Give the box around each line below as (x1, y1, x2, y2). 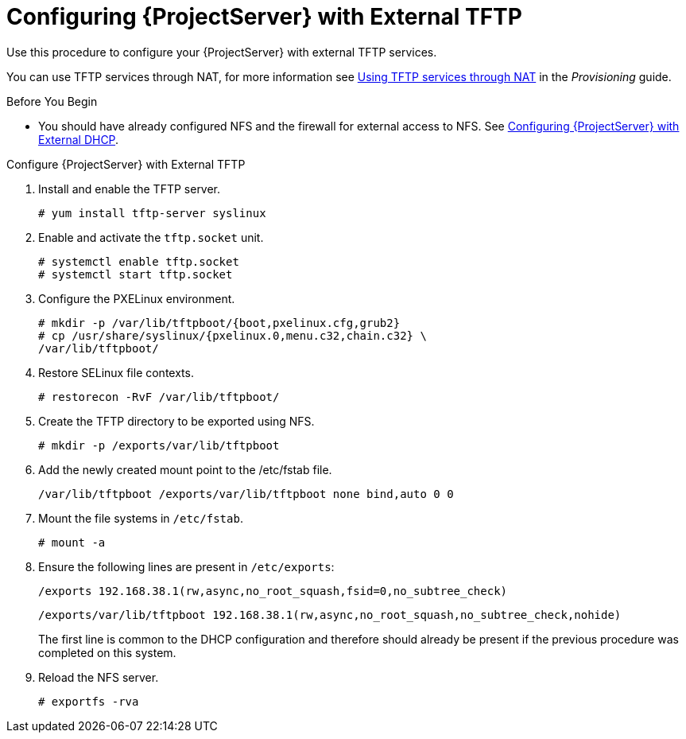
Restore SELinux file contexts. (38, 365, 194, 379)
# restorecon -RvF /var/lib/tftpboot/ (38, 390, 280, 403)
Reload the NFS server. (38, 670, 159, 684)
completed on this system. (38, 645, 176, 659)
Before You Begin (6, 94, 98, 108)
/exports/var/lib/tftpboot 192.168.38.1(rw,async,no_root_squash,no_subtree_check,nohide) (38, 608, 622, 621)
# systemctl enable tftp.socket (38, 255, 239, 268)
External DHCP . (38, 132, 119, 146)
